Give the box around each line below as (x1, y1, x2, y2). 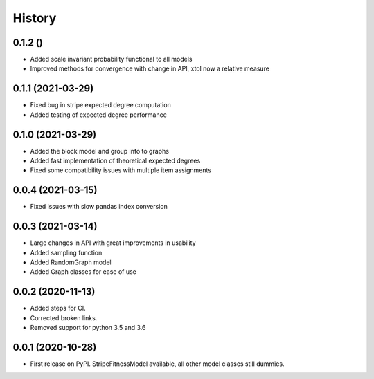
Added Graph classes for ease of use (30, 268, 136, 276)
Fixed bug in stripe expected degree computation (30, 101, 171, 109)
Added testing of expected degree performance (30, 111, 168, 119)
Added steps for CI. (30, 304, 86, 313)
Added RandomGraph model (30, 258, 112, 266)
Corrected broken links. (30, 313, 98, 322)
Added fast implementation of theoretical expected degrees (30, 156, 201, 165)
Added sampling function (30, 248, 103, 257)
